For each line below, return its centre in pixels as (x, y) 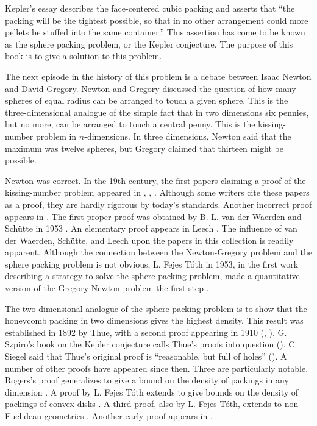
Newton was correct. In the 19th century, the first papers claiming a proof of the (155, 180)
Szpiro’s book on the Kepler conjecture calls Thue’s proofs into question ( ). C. (151, 344)
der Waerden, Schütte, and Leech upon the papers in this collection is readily (149, 240)
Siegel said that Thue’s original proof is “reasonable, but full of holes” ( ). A (146, 356)
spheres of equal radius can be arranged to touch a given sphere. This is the (147, 100)
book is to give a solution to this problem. (84, 56)
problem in (56, 136)
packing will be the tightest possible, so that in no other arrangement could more (157, 20)
